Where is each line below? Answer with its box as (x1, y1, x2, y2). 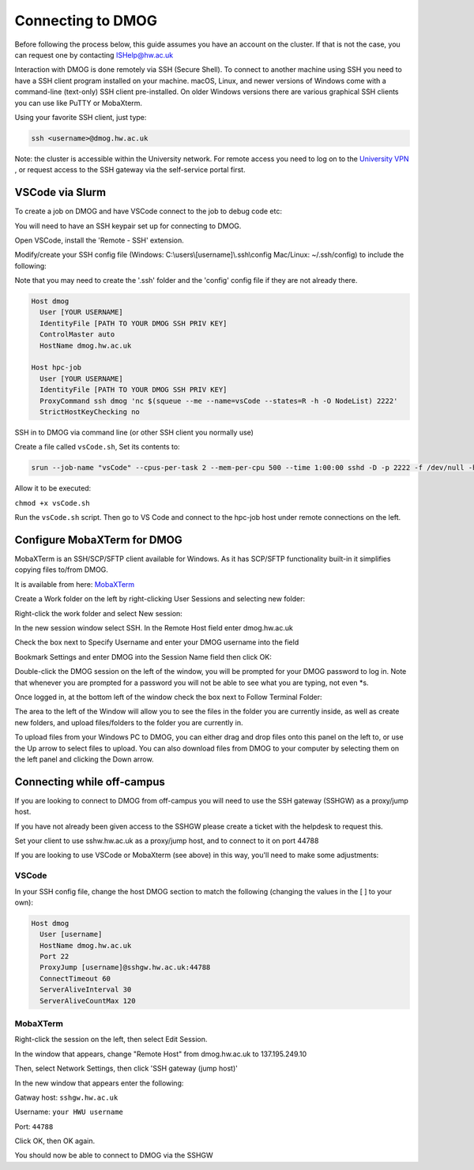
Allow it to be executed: (14, 483, 92, 493)
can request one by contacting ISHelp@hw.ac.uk (14, 50, 174, 59)
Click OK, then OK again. (14, 1136, 95, 1146)
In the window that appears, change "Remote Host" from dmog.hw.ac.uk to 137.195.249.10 (14, 1049, 307, 1059)
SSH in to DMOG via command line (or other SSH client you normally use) (14, 427, 254, 437)
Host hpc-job (31, 363, 82, 372)
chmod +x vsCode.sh (14, 498, 90, 507)
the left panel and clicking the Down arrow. (14, 754, 154, 764)
